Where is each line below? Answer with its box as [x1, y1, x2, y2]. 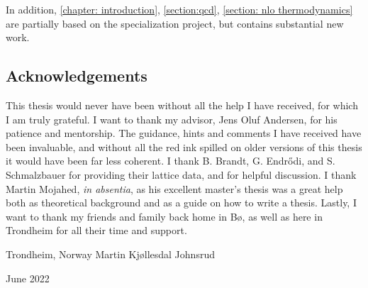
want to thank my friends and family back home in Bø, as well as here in [6, 209, 323, 223]
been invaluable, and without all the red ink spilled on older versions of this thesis [6, 139, 362, 154]
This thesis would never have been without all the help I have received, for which [6, 97, 358, 112]
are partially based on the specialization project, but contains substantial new [6, 16, 344, 31]
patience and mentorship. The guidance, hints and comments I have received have [6, 126, 362, 140]
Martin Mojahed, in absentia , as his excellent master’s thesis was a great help [6, 181, 343, 196]
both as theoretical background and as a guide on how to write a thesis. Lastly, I [6, 195, 357, 210]
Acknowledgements [6, 65, 147, 87]
